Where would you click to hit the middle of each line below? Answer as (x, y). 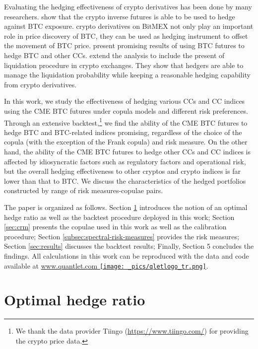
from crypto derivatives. (40, 84)
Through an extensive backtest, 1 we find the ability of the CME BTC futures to (126, 122)
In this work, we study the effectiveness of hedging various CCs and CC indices (125, 101)
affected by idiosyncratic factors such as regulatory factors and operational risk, (125, 161)
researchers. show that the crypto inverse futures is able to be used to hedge (120, 16)
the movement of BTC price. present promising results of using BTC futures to (124, 45)
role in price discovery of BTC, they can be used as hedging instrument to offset (126, 35)
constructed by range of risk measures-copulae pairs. (84, 190)
